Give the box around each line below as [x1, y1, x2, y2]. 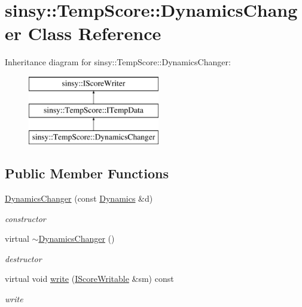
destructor [5, 252, 42, 265]
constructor [5, 212, 46, 224]
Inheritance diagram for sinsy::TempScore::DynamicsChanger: [5, 56, 231, 68]
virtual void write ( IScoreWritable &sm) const [5, 272, 174, 285]
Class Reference [28, 21, 161, 45]
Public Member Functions [5, 164, 169, 183]
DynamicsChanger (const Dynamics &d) [5, 192, 153, 205]
